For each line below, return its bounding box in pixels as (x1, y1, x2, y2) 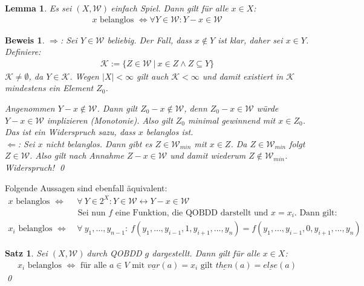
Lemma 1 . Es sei (5, 2, 72, 14)
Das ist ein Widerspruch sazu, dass (5, 126, 135, 138)
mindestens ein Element (5, 81, 94, 94)
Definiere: (5, 45, 41, 58)
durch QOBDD (86, 247, 142, 259)
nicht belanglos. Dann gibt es (45, 137, 152, 150)
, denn (184, 102, 207, 115)
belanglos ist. (146, 126, 193, 138)
